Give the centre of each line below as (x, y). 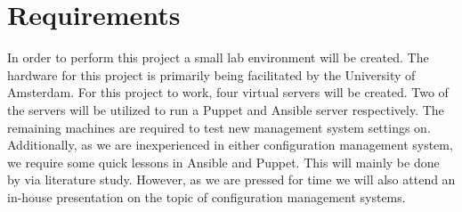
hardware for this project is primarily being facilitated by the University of (211, 74)
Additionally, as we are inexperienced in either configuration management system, (230, 145)
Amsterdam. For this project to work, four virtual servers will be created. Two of (228, 92)
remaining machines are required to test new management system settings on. (219, 127)
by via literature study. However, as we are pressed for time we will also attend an (231, 179)
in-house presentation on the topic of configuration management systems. (207, 196)
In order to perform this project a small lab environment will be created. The (218, 57)
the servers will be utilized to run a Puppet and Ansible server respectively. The (226, 109)
